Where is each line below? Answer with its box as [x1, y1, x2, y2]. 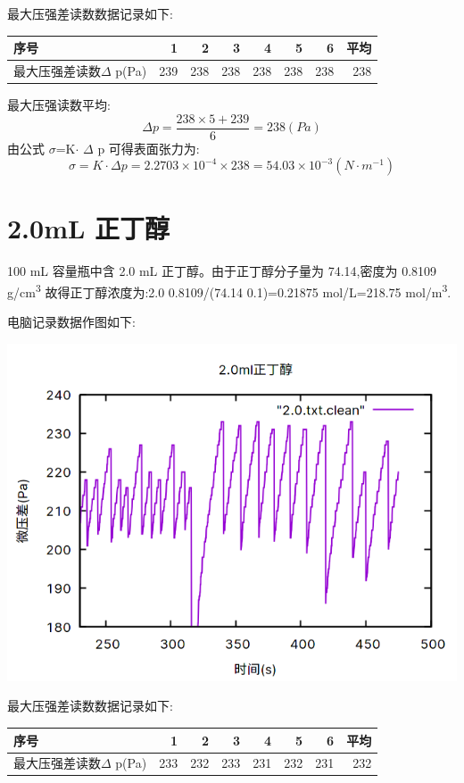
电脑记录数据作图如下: [7, 312, 136, 331]
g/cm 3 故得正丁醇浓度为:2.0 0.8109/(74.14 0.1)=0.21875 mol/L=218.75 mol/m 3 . [7, 280, 452, 301]
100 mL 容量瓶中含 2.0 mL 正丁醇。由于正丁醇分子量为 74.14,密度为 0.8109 [7, 262, 437, 280]
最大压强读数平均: [7, 96, 111, 114]
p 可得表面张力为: [97, 138, 200, 157]
